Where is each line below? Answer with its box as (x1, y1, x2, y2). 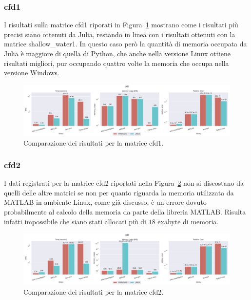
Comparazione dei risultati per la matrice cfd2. (23, 286, 164, 297)
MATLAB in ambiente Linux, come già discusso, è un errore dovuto (4, 197, 207, 207)
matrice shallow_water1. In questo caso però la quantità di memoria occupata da (4, 39, 247, 49)
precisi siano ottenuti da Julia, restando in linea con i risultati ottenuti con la (4, 29, 235, 39)
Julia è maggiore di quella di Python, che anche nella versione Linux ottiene (4, 48, 231, 58)
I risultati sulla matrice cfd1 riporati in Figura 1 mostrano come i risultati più (4, 20, 238, 30)
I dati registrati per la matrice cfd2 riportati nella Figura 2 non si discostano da (4, 178, 244, 188)
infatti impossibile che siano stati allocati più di (4, 216, 146, 226)
